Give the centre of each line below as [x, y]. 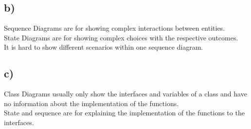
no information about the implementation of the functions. [91, 103]
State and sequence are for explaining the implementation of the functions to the [124, 113]
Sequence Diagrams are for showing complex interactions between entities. [115, 28]
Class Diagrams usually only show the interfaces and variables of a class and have [125, 94]
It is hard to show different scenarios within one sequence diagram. [104, 47]
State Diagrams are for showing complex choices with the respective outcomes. [121, 37]
